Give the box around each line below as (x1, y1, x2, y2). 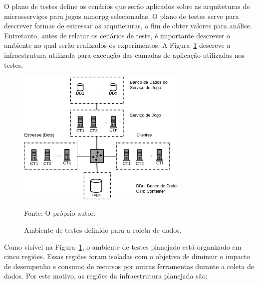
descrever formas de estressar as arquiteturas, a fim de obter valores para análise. (4, 20, 252, 31)
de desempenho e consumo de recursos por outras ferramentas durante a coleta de (4, 261, 255, 271)
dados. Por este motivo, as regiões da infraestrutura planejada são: (4, 271, 208, 281)
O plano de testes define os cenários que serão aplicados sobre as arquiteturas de (4, 1, 250, 11)
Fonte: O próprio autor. (24, 208, 96, 218)
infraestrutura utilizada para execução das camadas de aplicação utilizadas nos (4, 49, 245, 60)
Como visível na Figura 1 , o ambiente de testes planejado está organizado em (4, 241, 242, 252)
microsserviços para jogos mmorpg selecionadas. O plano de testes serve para (4, 10, 239, 21)
